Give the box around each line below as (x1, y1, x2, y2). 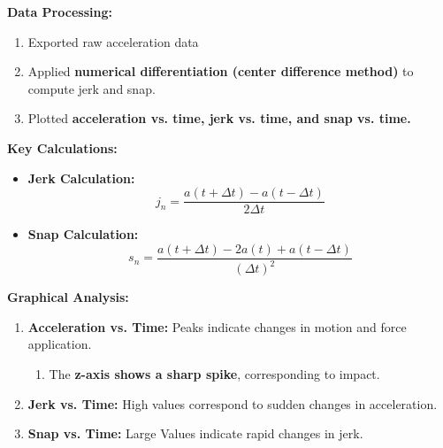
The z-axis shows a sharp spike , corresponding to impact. (49, 365, 380, 382)
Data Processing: (7, 3, 112, 20)
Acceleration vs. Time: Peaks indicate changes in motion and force (27, 317, 407, 336)
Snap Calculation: (27, 225, 139, 243)
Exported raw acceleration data (27, 32, 199, 50)
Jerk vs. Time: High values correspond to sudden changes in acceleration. (27, 394, 438, 413)
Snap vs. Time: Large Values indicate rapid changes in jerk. (27, 424, 363, 443)
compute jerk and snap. (27, 79, 156, 97)
